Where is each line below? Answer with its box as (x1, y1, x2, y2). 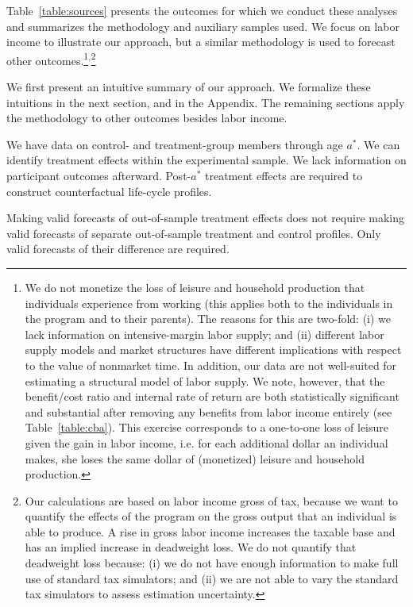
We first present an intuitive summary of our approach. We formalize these (6, 79, 371, 95)
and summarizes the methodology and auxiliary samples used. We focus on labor (6, 17, 399, 34)
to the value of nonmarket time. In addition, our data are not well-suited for (25, 356, 397, 373)
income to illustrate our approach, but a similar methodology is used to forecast (6, 33, 396, 50)
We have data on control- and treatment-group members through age (6, 136, 343, 152)
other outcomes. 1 (6, 49, 89, 68)
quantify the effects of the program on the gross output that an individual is (25, 508, 397, 524)
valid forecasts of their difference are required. (6, 240, 230, 257)
